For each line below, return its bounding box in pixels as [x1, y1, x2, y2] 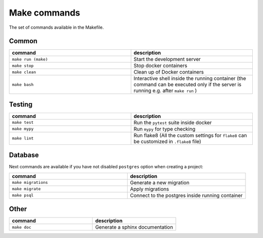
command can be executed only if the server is [133, 81, 242, 88]
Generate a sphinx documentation [95, 224, 173, 231]
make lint [12, 136, 34, 141]
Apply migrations [130, 185, 169, 192]
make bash [12, 82, 34, 87]
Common [9, 37, 38, 45]
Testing [9, 100, 33, 108]
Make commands [9, 7, 80, 18]
